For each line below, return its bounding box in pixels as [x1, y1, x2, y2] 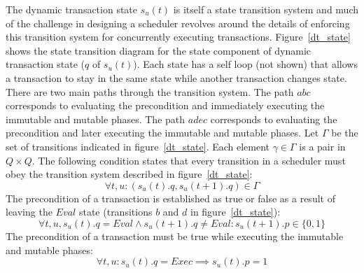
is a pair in [299, 139, 346, 153]
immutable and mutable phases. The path [6, 111, 185, 126]
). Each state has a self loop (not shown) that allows [133, 57, 358, 71]
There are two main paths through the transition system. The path [6, 84, 294, 99]
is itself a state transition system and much [173, 2, 358, 16]
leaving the [6, 204, 52, 219]
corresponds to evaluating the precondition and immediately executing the [6, 98, 325, 113]
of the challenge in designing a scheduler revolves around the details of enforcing [6, 15, 350, 30]
